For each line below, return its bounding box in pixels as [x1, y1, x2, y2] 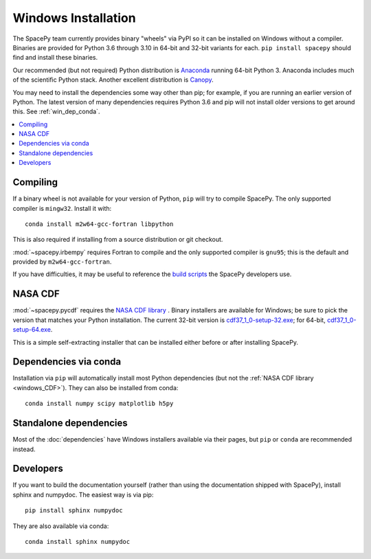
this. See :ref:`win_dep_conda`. [12, 107, 100, 116]
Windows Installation [12, 10, 137, 25]
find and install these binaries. [12, 54, 98, 62]
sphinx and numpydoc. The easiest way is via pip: [12, 490, 154, 499]
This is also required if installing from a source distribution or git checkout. [12, 236, 223, 244]
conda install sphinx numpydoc [25, 538, 131, 546]
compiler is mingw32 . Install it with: [12, 204, 112, 212]
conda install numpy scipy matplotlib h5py [25, 400, 174, 408]
